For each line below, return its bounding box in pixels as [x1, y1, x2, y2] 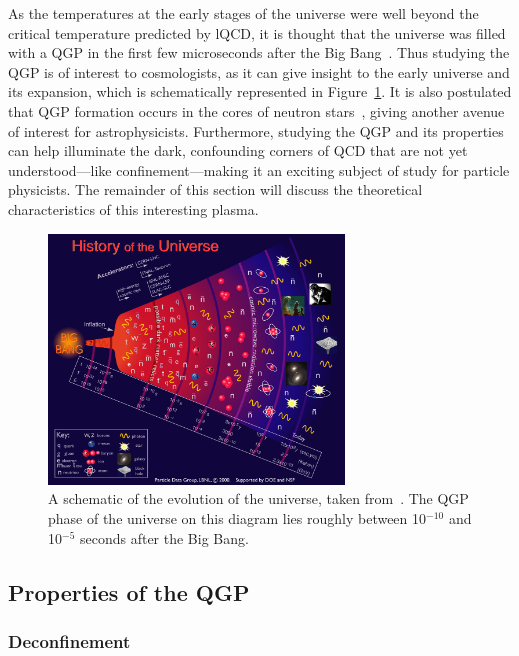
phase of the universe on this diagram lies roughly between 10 [48, 508, 427, 528]
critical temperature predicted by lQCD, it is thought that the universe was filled [8, 22, 506, 43]
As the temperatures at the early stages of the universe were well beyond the [8, 3, 479, 23]
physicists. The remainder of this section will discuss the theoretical [8, 179, 423, 200]
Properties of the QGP [8, 576, 250, 607]
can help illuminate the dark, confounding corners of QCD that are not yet [8, 140, 468, 161]
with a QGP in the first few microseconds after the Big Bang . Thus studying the [8, 42, 510, 63]
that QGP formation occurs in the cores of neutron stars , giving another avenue [8, 100, 505, 121]
